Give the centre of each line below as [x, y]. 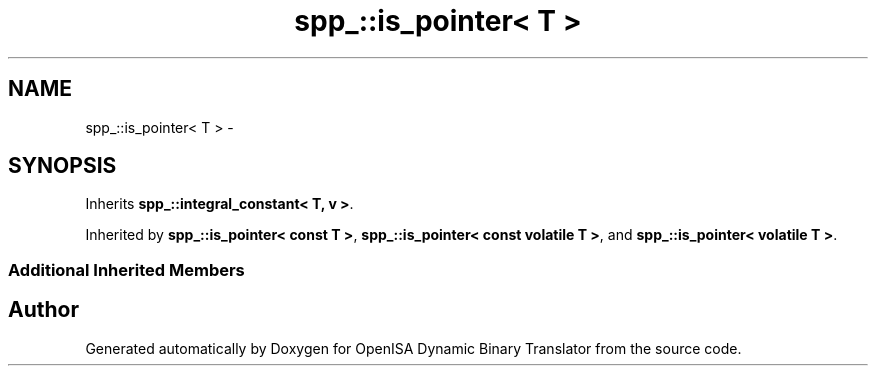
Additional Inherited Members [126, 269]
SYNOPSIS [62, 166]
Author [43, 310]
